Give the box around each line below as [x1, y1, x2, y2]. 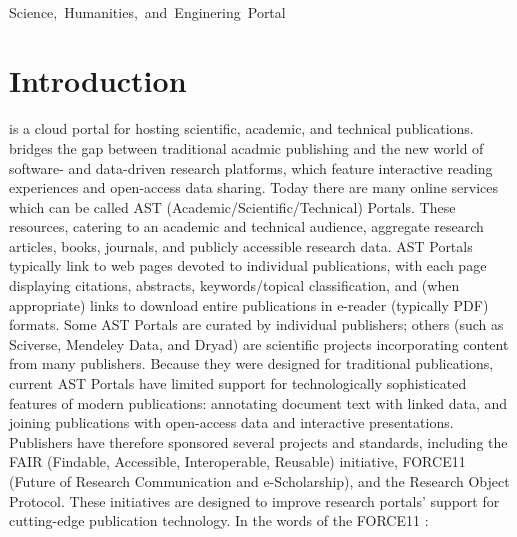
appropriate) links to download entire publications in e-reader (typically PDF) [9, 294, 489, 315]
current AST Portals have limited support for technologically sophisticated [9, 373, 467, 394]
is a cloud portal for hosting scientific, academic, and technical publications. [9, 118, 474, 139]
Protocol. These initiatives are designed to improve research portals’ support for [9, 490, 500, 511]
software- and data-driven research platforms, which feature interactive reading [9, 157, 493, 178]
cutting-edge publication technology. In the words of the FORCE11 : [9, 510, 429, 531]
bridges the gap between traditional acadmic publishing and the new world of [9, 137, 484, 158]
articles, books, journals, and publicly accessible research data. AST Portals [9, 235, 473, 256]
